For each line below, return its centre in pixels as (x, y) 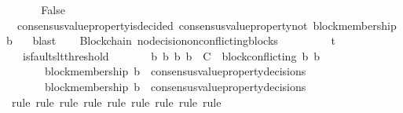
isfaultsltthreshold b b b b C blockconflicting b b (171, 55)
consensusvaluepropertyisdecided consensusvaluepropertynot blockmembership (207, 25)
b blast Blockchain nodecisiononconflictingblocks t (171, 40)
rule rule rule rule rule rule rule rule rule (116, 102)
